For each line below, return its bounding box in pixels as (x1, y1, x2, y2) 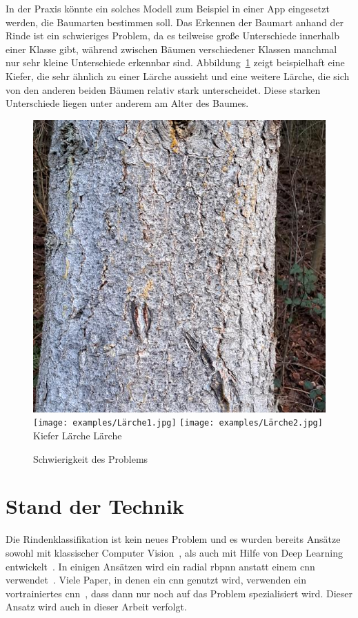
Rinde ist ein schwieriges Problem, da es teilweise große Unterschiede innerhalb (6, 28, 339, 43)
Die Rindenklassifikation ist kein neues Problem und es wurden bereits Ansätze (6, 532, 341, 546)
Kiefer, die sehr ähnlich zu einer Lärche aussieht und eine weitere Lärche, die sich (6, 68, 350, 83)
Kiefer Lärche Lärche (33, 428, 122, 442)
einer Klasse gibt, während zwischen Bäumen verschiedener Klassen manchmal (6, 41, 337, 56)
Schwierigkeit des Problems (33, 451, 148, 466)
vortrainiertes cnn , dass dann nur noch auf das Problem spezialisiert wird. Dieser (6, 586, 352, 600)
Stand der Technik (6, 492, 184, 520)
